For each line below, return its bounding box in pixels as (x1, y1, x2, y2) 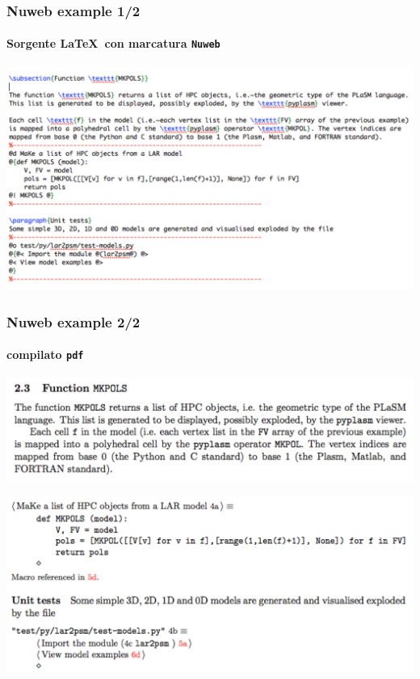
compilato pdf (6, 346, 84, 363)
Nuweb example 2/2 (6, 311, 141, 331)
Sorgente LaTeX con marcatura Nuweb (6, 35, 220, 52)
